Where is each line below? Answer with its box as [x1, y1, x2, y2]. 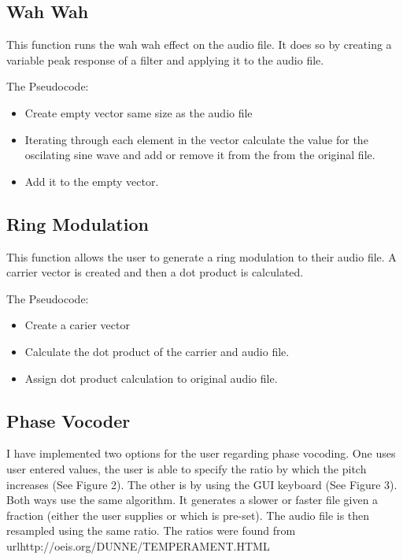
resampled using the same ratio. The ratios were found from [6, 522, 296, 539]
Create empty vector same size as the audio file [24, 104, 253, 121]
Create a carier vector [24, 317, 130, 333]
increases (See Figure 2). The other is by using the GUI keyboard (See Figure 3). [6, 476, 397, 492]
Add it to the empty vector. [24, 172, 159, 189]
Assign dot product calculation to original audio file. [24, 369, 278, 386]
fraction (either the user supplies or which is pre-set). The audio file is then [6, 506, 370, 523]
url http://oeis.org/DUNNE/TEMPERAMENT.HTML [6, 537, 270, 554]
